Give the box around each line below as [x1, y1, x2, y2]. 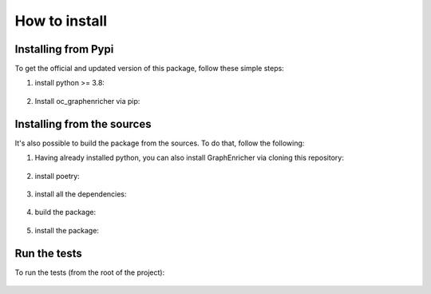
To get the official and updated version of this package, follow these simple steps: [14, 64, 285, 73]
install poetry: [34, 171, 80, 181]
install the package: [34, 225, 100, 235]
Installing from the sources [14, 117, 152, 131]
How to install [14, 12, 108, 30]
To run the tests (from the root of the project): [14, 268, 165, 277]
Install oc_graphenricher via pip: [34, 96, 140, 105]
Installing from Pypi [14, 42, 114, 56]
